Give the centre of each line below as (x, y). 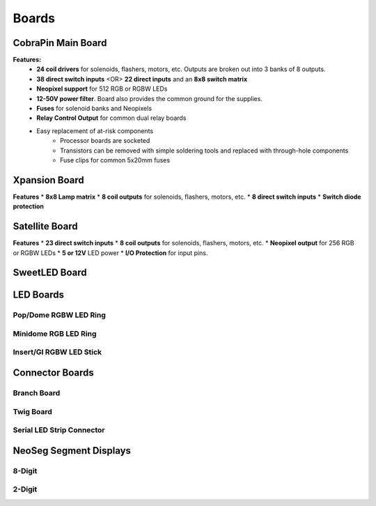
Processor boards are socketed (105, 141)
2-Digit (25, 489)
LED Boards (38, 295)
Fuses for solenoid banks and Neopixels (94, 109)
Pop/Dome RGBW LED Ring (59, 315)
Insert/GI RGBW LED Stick (57, 352)
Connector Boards (53, 373)
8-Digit (25, 470)
